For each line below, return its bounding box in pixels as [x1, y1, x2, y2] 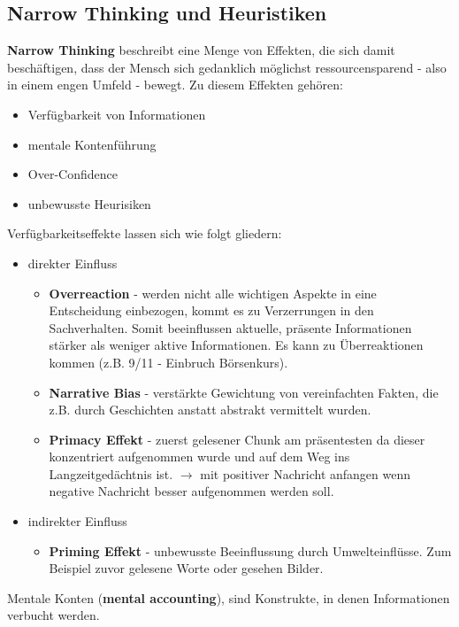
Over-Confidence [27, 165, 118, 183]
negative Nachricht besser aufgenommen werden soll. [49, 482, 334, 500]
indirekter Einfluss [27, 512, 127, 530]
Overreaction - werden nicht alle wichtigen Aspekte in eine [49, 283, 377, 302]
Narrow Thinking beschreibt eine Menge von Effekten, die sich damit [7, 41, 395, 59]
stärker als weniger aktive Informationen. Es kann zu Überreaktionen [49, 336, 424, 354]
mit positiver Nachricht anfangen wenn [200, 464, 410, 483]
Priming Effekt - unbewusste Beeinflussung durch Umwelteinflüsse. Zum [49, 541, 452, 560]
